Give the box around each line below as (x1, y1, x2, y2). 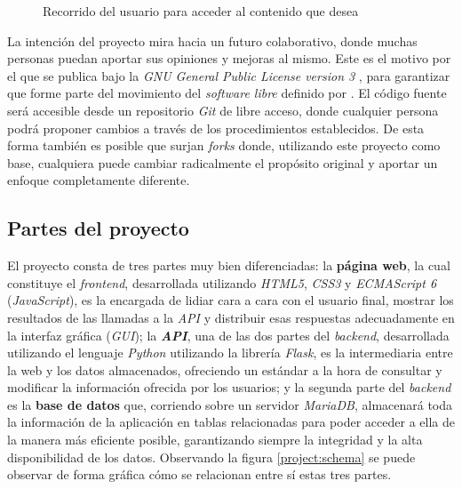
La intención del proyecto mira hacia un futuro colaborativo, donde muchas (7, 31, 418, 50)
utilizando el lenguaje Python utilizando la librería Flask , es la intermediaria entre (7, 343, 453, 362)
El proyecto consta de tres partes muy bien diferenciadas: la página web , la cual (7, 256, 450, 275)
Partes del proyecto (7, 214, 189, 242)
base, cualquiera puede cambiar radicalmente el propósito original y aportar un (7, 153, 438, 172)
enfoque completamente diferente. (7, 171, 190, 189)
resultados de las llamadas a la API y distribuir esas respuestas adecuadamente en (7, 308, 455, 326)
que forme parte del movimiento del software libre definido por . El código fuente (7, 84, 447, 102)
